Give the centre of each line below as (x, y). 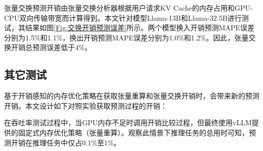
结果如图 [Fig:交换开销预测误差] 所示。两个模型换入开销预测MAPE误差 (140, 28)
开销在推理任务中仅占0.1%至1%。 (66, 142)
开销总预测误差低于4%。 (51, 47)
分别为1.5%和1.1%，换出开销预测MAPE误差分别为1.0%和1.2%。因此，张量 (126, 37)
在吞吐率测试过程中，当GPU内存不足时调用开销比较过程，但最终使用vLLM (128, 122)
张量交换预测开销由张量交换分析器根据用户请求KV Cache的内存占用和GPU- (128, 8)
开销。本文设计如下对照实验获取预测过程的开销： (86, 105)
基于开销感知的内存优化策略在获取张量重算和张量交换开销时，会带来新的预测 (132, 96)
